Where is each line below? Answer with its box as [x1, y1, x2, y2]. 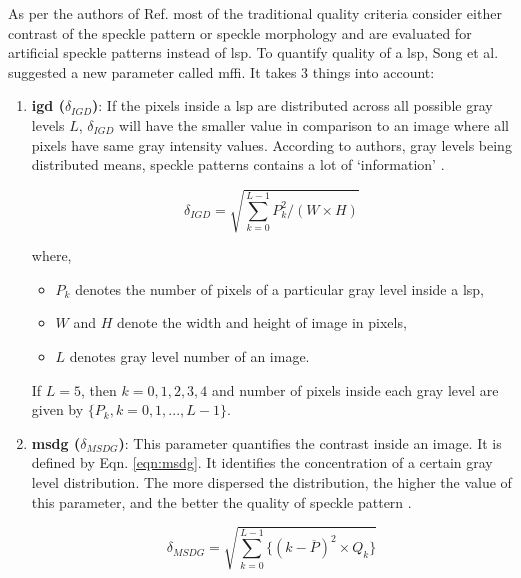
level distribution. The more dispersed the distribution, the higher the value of [31, 472, 512, 493]
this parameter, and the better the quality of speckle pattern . [31, 491, 412, 512]
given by [31, 399, 84, 420]
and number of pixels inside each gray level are [212, 379, 499, 400]
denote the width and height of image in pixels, [117, 312, 407, 333]
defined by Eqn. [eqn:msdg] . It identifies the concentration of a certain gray [31, 452, 493, 473]
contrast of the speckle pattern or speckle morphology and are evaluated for [8, 22, 472, 43]
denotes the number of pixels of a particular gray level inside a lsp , [75, 278, 484, 299]
